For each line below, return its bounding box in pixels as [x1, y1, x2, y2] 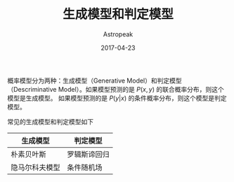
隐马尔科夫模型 [11, 162, 61, 172]
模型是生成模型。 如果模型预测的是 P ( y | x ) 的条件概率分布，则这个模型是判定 [7, 94, 227, 102]
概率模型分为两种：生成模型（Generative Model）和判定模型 [7, 76, 183, 85]
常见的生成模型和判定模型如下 [7, 117, 93, 126]
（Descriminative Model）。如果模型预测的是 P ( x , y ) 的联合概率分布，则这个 [7, 85, 225, 93]
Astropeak [103, 29, 134, 38]
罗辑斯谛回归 [67, 149, 110, 159]
